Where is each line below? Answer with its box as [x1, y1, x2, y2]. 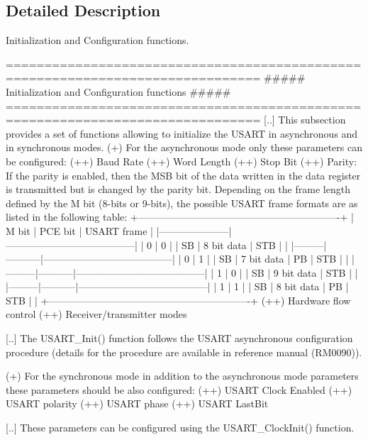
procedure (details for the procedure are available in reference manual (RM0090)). [6, 344, 362, 359]
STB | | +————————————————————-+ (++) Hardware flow [6, 292, 351, 307]
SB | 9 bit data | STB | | [251, 265, 358, 280]
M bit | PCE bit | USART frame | [6, 223, 153, 238]
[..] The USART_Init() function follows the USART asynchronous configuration [6, 331, 353, 346]
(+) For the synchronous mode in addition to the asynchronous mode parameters [6, 368, 359, 383]
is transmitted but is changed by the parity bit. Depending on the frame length [6, 182, 350, 197]
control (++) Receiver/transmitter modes [6, 307, 187, 321]
